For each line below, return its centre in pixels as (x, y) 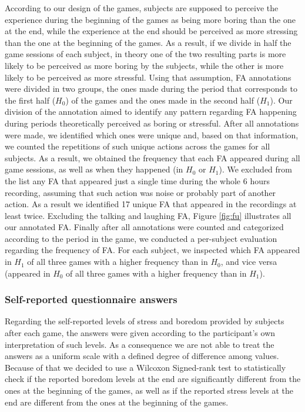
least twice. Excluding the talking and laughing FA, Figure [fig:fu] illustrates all (148, 215)
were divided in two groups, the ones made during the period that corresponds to (151, 89)
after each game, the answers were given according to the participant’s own (140, 333)
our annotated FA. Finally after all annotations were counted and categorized (144, 227)
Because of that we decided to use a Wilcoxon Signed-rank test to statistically (145, 367)
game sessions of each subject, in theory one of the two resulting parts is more (145, 54)
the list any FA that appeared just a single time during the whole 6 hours (137, 180)
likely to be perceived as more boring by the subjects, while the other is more (144, 65)
